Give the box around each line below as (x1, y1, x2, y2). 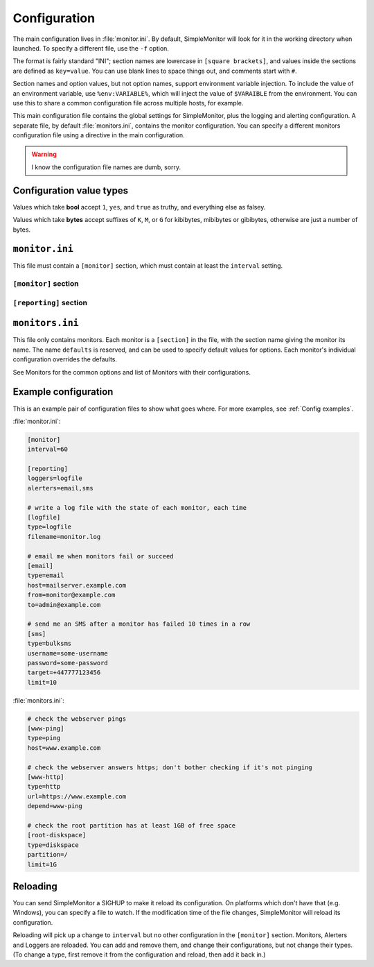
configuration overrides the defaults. (12, 355, 118, 363)
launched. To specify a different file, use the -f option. (12, 44, 170, 52)
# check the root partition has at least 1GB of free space (27, 821, 236, 829)
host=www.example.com (27, 744, 101, 752)
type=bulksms (27, 640, 72, 648)
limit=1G (27, 860, 57, 868)
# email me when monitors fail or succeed (27, 552, 174, 560)
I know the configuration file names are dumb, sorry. (31, 163, 181, 171)
